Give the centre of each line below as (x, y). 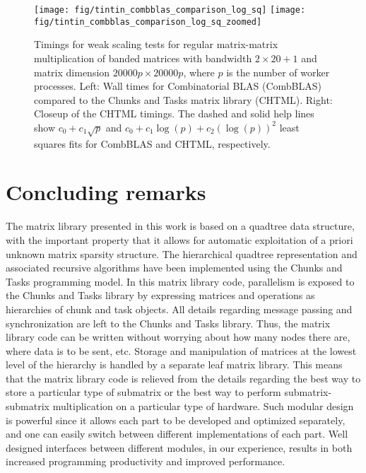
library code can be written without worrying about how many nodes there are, (178, 337)
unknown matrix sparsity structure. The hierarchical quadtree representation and (182, 253)
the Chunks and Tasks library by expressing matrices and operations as (160, 295)
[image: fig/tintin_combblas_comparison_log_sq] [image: (170, 10)
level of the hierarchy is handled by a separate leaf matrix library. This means (174, 364)
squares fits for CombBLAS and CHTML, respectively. (152, 143)
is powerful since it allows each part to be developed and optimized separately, (176, 420)
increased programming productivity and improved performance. (146, 461)
